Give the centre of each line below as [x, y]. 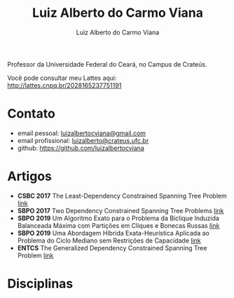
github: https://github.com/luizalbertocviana [81, 148]
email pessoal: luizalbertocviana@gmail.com [81, 133]
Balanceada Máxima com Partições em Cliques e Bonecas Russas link [118, 225]
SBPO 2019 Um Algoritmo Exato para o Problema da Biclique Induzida [118, 218]
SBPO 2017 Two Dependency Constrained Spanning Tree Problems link [121, 210]
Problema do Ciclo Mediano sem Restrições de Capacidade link [109, 241]
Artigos [30, 176]
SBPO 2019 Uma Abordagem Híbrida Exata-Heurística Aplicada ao [113, 233]
